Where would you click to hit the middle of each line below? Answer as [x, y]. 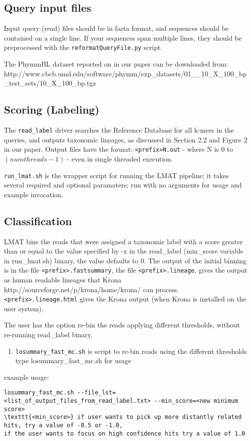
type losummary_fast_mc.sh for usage [73, 360]
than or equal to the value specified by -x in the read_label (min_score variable [124, 251]
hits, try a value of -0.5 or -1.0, [63, 426]
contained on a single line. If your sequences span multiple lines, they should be [123, 37]
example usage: [27, 377]
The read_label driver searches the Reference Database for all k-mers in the [119, 130]
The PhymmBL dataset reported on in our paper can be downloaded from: [116, 64]
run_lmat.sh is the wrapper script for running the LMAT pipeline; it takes [116, 175]
